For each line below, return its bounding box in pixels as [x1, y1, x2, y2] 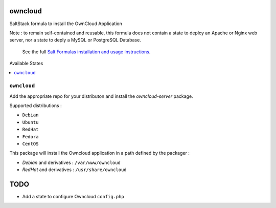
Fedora [22, 134, 39, 139]
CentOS [22, 141, 39, 147]
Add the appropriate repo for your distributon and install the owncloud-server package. [9, 93, 194, 99]
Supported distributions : [9, 102, 62, 109]
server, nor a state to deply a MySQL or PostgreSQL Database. [9, 37, 142, 43]
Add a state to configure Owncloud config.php [22, 194, 125, 200]
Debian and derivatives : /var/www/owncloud [22, 159, 121, 165]
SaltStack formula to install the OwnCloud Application [9, 20, 122, 27]
